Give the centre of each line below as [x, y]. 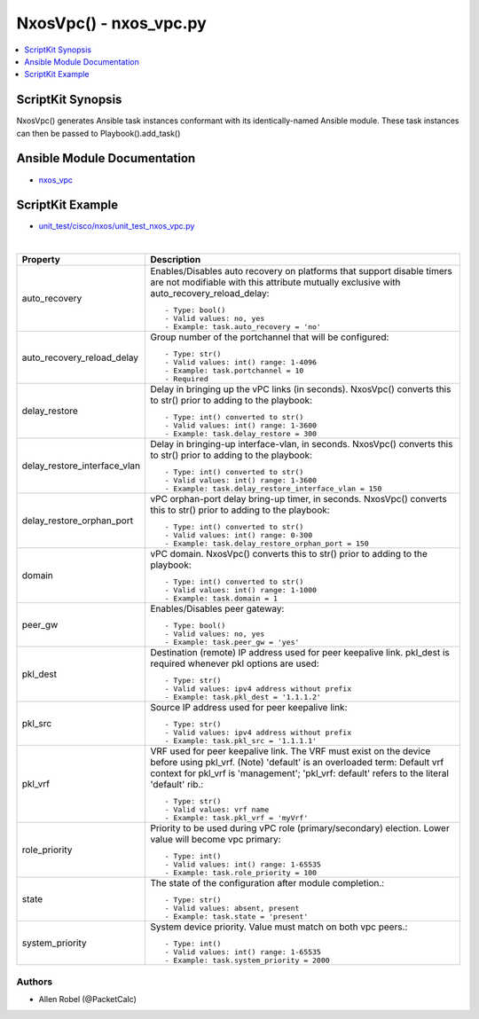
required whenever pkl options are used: [235, 663]
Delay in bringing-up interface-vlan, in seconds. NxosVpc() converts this [302, 444]
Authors [35, 982]
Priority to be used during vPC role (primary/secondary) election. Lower [300, 828]
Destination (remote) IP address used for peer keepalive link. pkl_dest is [300, 653]
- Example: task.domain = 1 [221, 599]
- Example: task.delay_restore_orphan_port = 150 [267, 544]
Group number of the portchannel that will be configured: [270, 337]
